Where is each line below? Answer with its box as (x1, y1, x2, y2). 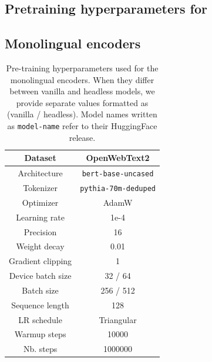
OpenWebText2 (86, 152, 150, 164)
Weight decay (16, 240, 65, 252)
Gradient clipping (9, 255, 72, 267)
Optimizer (22, 196, 59, 208)
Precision (23, 225, 57, 238)
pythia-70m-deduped (80, 184, 156, 193)
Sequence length (11, 298, 69, 311)
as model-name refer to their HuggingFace (7, 119, 157, 131)
